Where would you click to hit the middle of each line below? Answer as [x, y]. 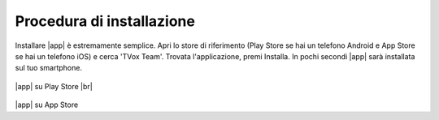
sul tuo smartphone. [49, 68]
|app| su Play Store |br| [54, 86]
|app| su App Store [47, 105]
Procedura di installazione [105, 21]
